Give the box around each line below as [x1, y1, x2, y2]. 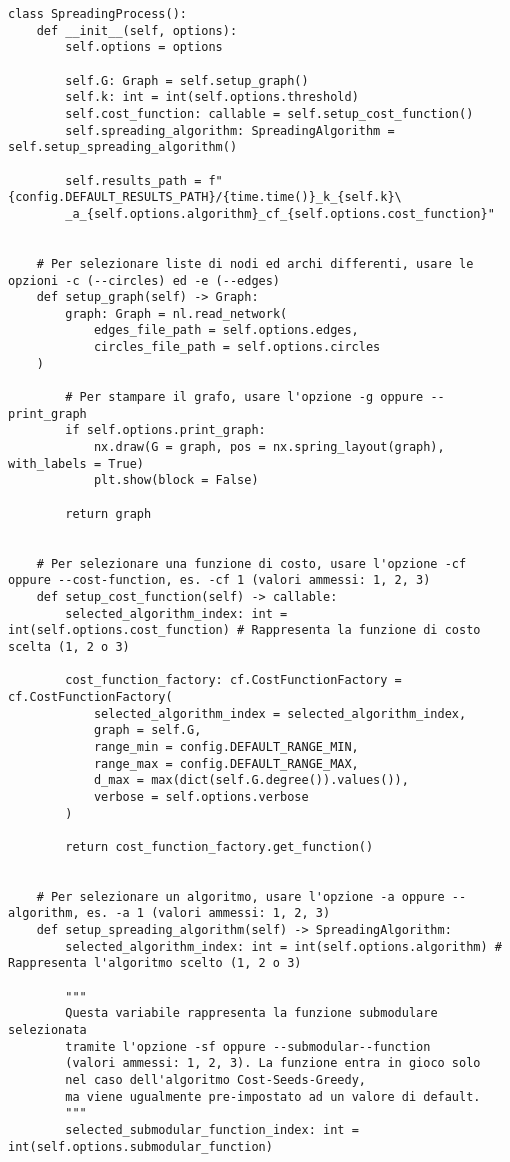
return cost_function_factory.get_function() [65, 839, 374, 854]
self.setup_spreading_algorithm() [8, 140, 238, 155]
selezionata [8, 1023, 87, 1038]
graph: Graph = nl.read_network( [65, 306, 288, 321]
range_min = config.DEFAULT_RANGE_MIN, [93, 739, 359, 754]
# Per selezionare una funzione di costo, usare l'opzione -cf [36, 556, 467, 571]
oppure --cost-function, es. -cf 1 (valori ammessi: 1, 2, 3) [8, 573, 431, 588]
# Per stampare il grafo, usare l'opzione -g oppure [65, 390, 424, 405]
